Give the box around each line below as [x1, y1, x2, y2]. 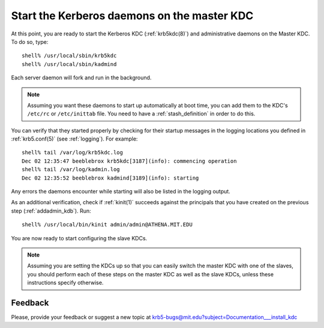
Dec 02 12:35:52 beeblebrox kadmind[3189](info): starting [22, 174, 199, 181]
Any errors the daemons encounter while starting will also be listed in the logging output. [11, 188, 230, 195]
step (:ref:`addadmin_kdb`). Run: [11, 207, 91, 214]
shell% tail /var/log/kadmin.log [22, 166, 120, 173]
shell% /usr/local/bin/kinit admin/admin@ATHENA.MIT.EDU [22, 221, 193, 228]
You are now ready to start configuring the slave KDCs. [11, 234, 148, 241]
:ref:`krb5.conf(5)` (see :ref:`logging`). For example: [11, 135, 138, 142]
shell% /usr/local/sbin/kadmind [22, 61, 117, 67]
